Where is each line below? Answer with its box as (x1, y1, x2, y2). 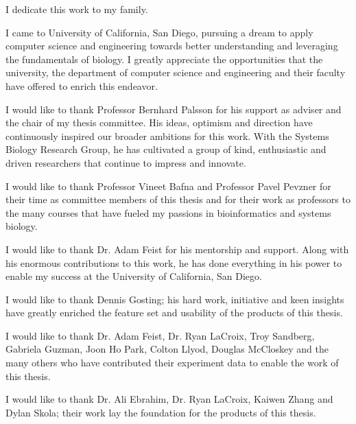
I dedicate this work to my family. (5, 2, 148, 16)
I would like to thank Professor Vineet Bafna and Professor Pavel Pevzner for (5, 178, 331, 193)
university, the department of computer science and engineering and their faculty (5, 65, 346, 80)
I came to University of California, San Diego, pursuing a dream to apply (5, 25, 313, 39)
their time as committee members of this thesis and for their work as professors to (5, 192, 351, 207)
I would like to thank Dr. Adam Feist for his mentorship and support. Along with (5, 242, 349, 256)
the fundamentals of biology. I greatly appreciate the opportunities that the (5, 51, 323, 66)
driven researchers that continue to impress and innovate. (5, 155, 246, 169)
